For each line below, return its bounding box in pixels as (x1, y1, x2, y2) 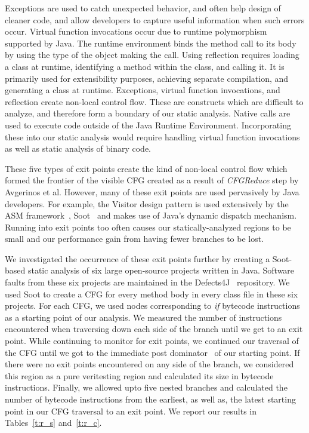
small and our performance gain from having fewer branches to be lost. (5, 232, 264, 245)
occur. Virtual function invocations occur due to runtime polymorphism (5, 25, 267, 38)
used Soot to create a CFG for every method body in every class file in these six (5, 287, 298, 300)
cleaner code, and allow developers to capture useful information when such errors (5, 13, 305, 26)
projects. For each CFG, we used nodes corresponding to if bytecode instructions (5, 299, 300, 312)
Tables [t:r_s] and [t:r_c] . (5, 416, 102, 429)
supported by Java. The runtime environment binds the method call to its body (5, 36, 296, 49)
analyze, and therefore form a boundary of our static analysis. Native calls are (5, 107, 291, 119)
